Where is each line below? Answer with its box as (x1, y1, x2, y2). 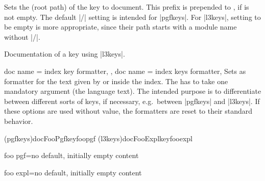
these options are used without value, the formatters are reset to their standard (4, 106, 253, 116)
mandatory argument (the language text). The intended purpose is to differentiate (4, 86, 261, 96)
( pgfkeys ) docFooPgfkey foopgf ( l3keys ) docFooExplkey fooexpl (4, 133, 192, 143)
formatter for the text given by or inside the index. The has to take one (4, 75, 228, 86)
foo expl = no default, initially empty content (4, 167, 142, 177)
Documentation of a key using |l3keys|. (4, 48, 125, 59)
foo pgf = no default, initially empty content (4, 150, 139, 161)
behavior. (4, 115, 33, 126)
